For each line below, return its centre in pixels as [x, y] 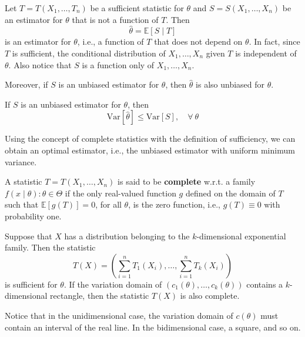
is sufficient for [31, 284]
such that [22, 204]
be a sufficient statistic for [137, 8]
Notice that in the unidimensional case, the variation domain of [119, 315]
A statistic [24, 181]
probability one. [33, 216]
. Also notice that [40, 64]
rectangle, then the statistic [100, 296]
